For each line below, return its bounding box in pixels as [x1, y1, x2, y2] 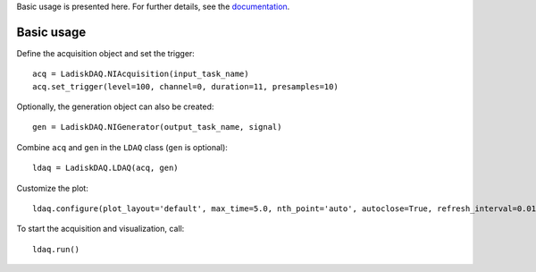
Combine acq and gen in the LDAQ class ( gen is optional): [16, 141, 228, 152]
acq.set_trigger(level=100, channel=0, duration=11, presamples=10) [32, 81, 339, 91]
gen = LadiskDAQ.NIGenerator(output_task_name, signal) [32, 122, 282, 132]
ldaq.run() [32, 244, 80, 254]
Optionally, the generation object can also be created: [16, 101, 214, 112]
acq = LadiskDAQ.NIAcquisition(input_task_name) [32, 69, 249, 80]
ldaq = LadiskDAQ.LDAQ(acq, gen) [32, 163, 179, 174]
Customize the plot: [16, 183, 88, 193]
